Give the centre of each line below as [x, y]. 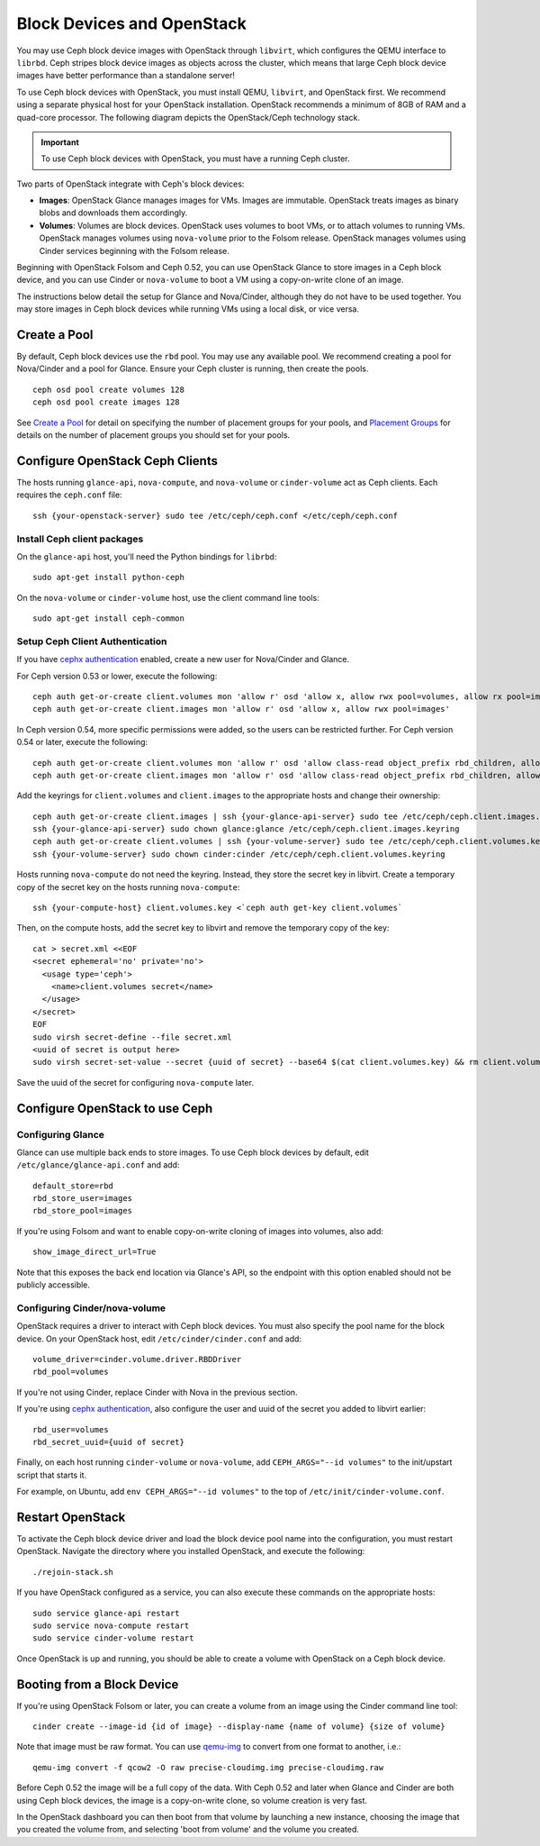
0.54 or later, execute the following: [82, 742]
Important [60, 142]
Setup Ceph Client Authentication [92, 641]
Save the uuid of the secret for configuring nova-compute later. [135, 1082]
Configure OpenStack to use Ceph [115, 1108]
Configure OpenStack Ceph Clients [117, 461]
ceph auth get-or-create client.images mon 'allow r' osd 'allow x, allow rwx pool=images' [241, 709]
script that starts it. [52, 1475]
